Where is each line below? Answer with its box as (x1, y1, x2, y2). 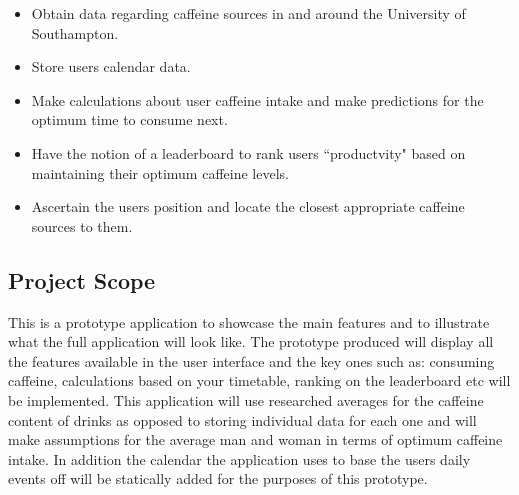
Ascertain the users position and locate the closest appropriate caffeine (31, 196, 465, 217)
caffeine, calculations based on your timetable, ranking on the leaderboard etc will (8, 370, 511, 391)
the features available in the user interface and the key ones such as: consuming (8, 350, 495, 371)
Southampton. (31, 22, 119, 43)
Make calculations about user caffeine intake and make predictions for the (31, 89, 484, 110)
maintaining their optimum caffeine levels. (31, 162, 289, 183)
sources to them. (31, 215, 133, 236)
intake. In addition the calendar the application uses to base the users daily (8, 448, 471, 469)
